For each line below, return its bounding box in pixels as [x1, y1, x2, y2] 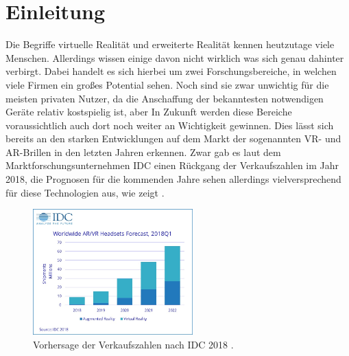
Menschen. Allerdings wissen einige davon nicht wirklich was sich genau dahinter [5, 50, 344, 65]
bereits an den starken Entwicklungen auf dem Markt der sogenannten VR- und [5, 131, 341, 146]
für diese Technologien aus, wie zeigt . [5, 185, 165, 199]
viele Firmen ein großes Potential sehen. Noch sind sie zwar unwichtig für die [5, 77, 329, 91]
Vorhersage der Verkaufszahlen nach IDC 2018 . [33, 337, 234, 352]
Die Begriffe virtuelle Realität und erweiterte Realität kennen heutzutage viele [5, 37, 335, 52]
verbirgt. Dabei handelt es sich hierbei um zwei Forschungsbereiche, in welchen [5, 64, 337, 78]
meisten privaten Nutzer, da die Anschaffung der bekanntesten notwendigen [5, 91, 324, 105]
